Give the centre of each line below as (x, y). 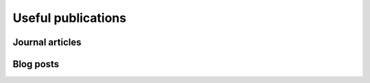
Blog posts (36, 64)
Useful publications (70, 18)
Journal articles (47, 42)
